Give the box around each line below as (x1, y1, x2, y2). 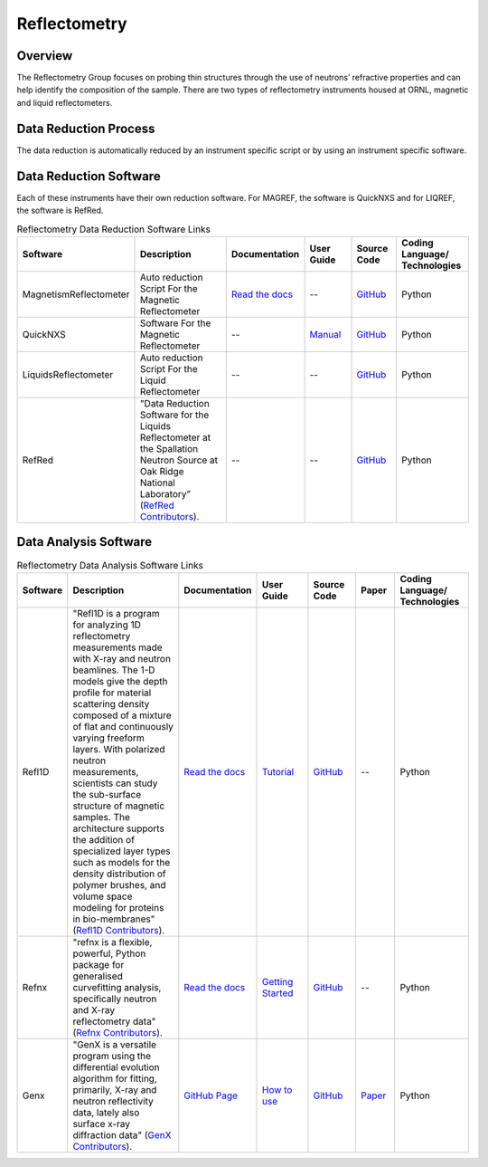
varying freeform (72, 732, 145, 744)
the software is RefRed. (16, 205, 104, 216)
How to (261, 1083, 293, 1095)
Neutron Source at (139, 454, 219, 466)
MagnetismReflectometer (22, 288, 130, 301)
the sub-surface (72, 788, 142, 800)
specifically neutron (72, 992, 157, 1005)
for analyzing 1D (72, 618, 142, 631)
